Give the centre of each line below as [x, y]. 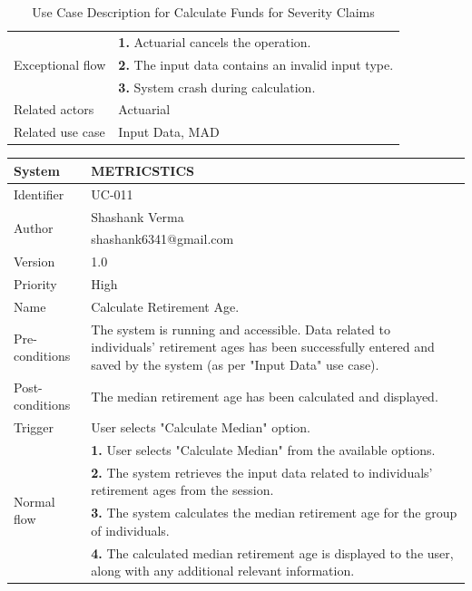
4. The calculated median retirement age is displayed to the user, [272, 552]
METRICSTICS [143, 170]
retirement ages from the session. [182, 490]
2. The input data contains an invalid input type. [256, 64]
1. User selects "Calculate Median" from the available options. [263, 450]
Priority [35, 284]
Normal [34, 501]
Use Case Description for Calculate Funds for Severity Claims [203, 12]
